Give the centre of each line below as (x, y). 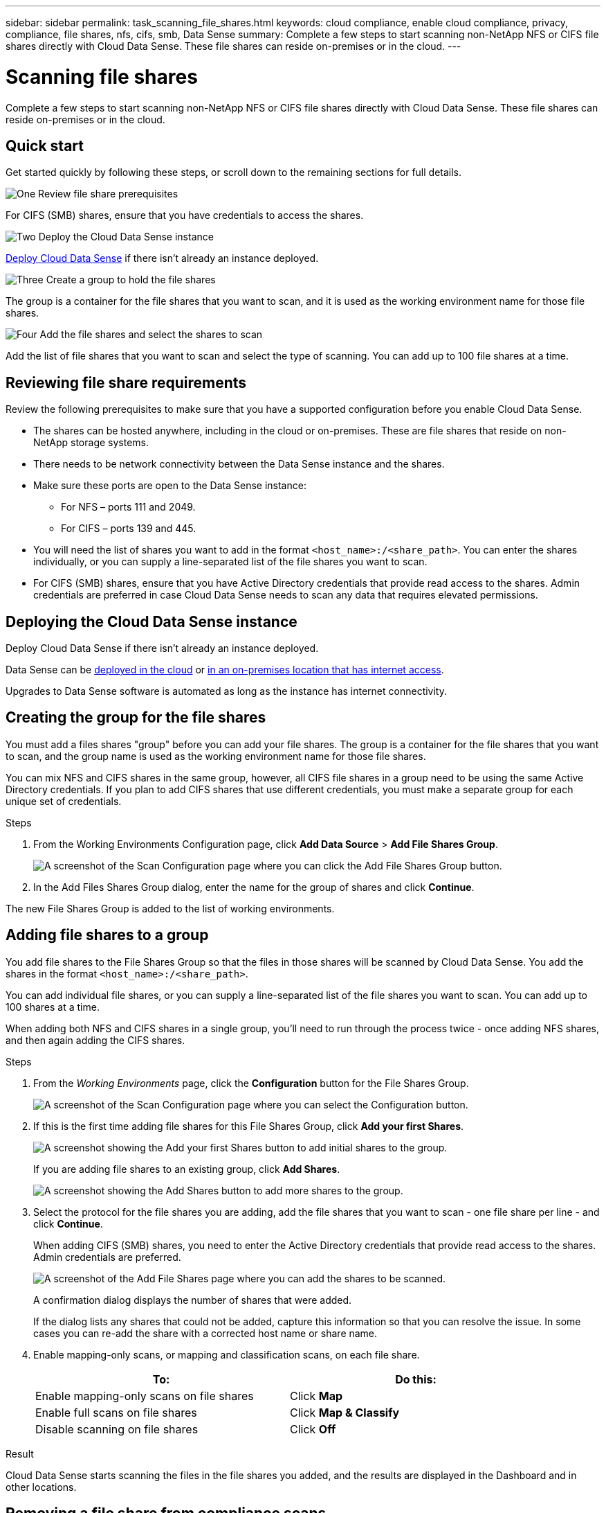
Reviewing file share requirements (126, 382)
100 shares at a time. (53, 1007)
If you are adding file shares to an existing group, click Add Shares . (187, 1169)
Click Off (313, 1429)
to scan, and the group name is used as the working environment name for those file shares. (216, 756)
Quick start (45, 145)
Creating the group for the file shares (136, 718)
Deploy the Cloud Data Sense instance (126, 237)
